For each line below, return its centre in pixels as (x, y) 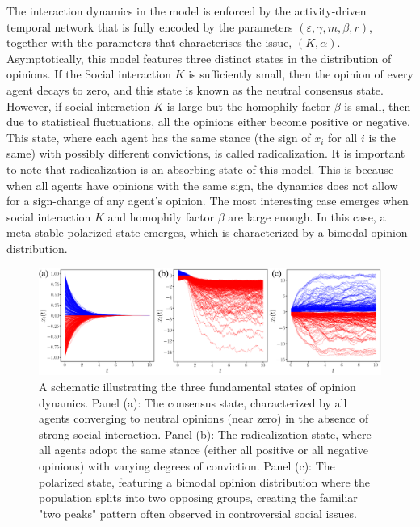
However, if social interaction (78, 105)
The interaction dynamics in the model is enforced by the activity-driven (187, 11)
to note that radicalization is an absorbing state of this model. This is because (200, 169)
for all (342, 137)
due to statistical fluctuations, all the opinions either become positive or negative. (208, 122)
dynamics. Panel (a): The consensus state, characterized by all (193, 402)
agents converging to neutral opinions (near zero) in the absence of (204, 418)
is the (382, 137)
